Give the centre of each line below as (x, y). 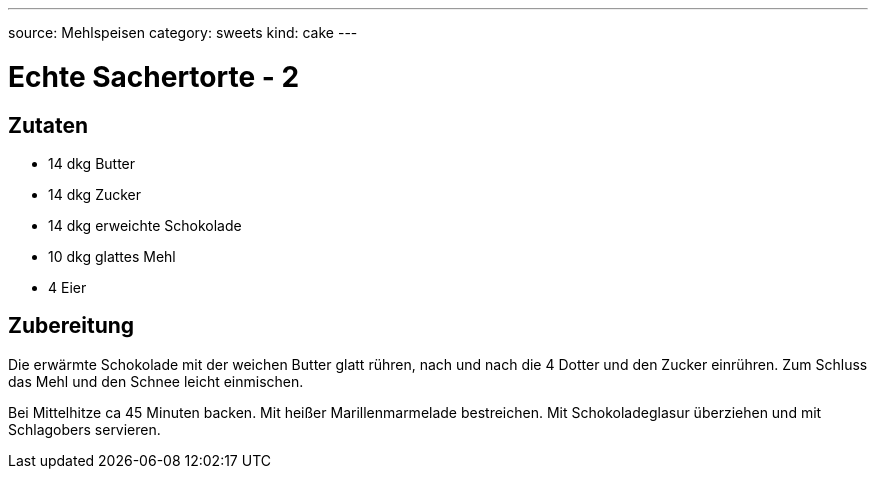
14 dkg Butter (92, 163)
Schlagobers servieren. (84, 429)
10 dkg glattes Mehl (112, 256)
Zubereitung (71, 326)
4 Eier (67, 287)
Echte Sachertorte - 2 (154, 76)
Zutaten (48, 125)
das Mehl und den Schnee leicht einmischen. (156, 381)
